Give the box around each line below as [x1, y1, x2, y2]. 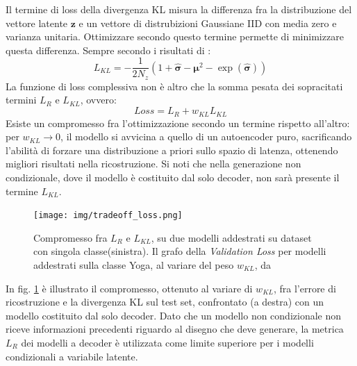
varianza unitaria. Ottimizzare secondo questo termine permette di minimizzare [6, 29, 344, 44]
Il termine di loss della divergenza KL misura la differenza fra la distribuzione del [6, 2, 352, 16]
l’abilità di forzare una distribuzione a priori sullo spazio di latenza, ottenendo [6, 142, 338, 157]
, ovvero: [80, 92, 117, 107]
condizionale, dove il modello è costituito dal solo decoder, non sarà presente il [6, 169, 340, 184]
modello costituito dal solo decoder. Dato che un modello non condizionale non [6, 308, 342, 322]
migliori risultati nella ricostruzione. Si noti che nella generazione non [6, 156, 301, 171]
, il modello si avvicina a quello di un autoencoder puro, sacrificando [60, 129, 352, 144]
